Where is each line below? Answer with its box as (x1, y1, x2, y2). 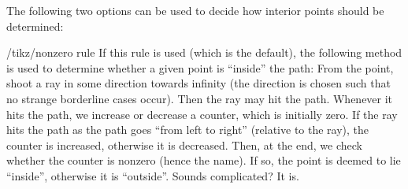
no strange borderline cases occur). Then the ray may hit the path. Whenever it (6, 90, 393, 106)
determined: (6, 17, 64, 34)
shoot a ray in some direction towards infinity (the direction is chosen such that (6, 75, 391, 91)
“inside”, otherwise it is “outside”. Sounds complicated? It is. (6, 167, 299, 183)
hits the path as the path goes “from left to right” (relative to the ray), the (6, 121, 369, 138)
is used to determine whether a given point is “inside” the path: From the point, (6, 59, 394, 76)
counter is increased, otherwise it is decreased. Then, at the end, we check (6, 136, 362, 153)
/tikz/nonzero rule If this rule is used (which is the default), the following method (6, 44, 402, 61)
